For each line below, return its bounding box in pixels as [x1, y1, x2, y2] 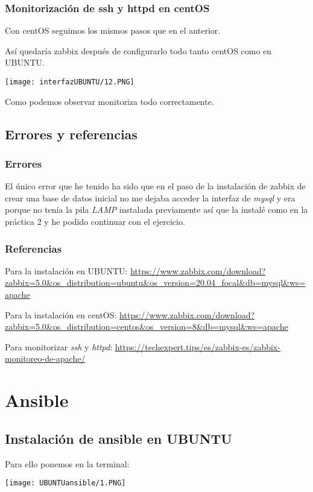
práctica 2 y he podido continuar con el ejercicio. [5, 215, 185, 228]
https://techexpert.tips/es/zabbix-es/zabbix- [115, 340, 280, 353]
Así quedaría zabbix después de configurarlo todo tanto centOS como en [5, 44, 272, 57]
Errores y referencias [5, 124, 138, 143]
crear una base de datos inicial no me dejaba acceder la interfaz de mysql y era [5, 191, 296, 204]
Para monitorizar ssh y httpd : [5, 340, 113, 353]
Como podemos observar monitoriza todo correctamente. [5, 95, 214, 107]
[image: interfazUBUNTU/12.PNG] [5, 78, 134, 86]
